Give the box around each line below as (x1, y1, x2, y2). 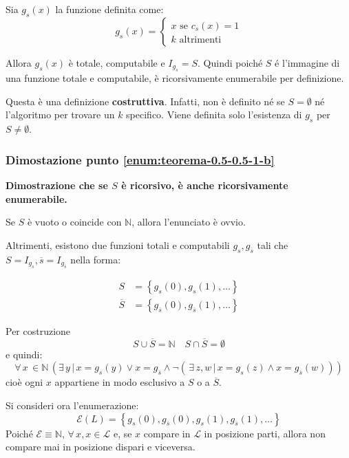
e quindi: (6, 347, 43, 361)
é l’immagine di (275, 55, 340, 69)
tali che (257, 237, 288, 252)
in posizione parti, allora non (204, 426, 326, 440)
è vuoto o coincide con (27, 215, 122, 229)
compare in (143, 426, 191, 440)
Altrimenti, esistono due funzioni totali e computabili (6, 237, 230, 252)
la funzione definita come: (55, 2, 164, 16)
